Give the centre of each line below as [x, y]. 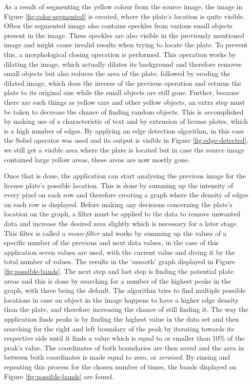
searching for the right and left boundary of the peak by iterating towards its [119, 328]
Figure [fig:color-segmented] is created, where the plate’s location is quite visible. [125, 16]
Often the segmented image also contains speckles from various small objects [118, 26]
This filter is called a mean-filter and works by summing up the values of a [115, 233]
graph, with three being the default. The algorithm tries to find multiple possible [125, 290]
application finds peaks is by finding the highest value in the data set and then [122, 319]
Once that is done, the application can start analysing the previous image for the [125, 176]
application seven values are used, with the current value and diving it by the [120, 252]
